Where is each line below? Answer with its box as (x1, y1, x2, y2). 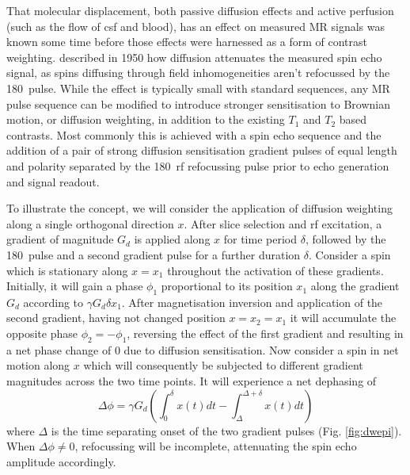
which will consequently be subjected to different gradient (83, 357, 363, 373)
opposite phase (6, 325, 78, 342)
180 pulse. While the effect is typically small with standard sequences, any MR (6, 79, 390, 96)
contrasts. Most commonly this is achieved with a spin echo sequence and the (6, 126, 382, 143)
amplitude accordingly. (6, 453, 116, 469)
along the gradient (310, 278, 400, 294)
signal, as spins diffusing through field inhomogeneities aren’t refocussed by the (6, 64, 390, 81)
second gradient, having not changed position (6, 309, 226, 326)
